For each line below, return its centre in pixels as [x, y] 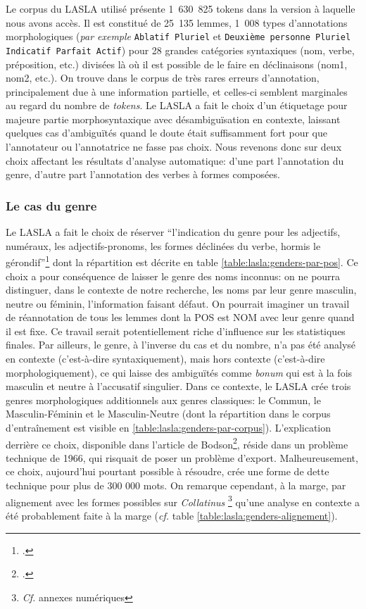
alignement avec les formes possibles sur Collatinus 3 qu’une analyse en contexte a [183, 501]
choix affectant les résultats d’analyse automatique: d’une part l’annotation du [175, 160]
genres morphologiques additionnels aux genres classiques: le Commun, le [163, 400]
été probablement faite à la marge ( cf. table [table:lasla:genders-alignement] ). [172, 515]
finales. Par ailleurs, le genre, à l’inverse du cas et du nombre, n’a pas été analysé [181, 345]
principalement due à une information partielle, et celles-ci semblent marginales [177, 91]
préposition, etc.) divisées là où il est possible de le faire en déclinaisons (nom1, [177, 64]
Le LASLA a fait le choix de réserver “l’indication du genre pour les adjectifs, [173, 232]
